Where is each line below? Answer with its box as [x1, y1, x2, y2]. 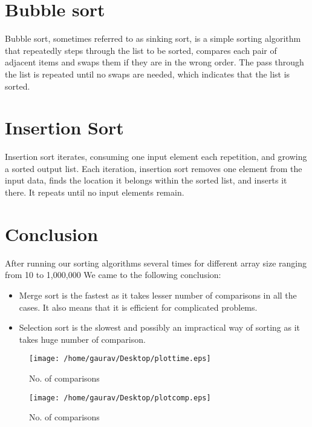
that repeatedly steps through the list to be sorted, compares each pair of [5, 44, 277, 56]
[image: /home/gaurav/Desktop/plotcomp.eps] [29, 393, 211, 402]
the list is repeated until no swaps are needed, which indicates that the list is [5, 67, 290, 80]
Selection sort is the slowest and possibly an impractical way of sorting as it [19, 321, 301, 334]
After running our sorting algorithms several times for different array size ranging [5, 256, 307, 269]
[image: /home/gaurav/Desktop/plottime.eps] [29, 354, 211, 363]
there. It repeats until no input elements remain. [5, 186, 184, 198]
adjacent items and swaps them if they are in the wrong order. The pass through [5, 56, 304, 68]
